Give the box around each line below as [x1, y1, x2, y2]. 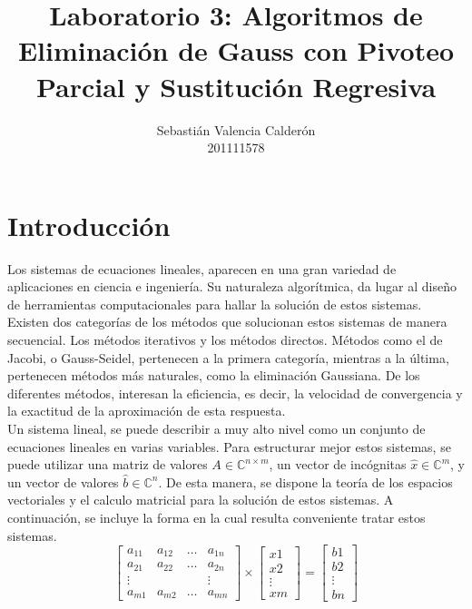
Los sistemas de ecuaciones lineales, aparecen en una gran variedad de [7, 259, 397, 278]
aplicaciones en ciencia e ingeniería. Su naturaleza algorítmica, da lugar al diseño [7, 277, 457, 296]
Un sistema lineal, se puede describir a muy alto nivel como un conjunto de [7, 418, 426, 437]
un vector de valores [7, 472, 119, 491]
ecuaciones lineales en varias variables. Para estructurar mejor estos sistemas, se [7, 437, 451, 456]
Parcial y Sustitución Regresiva [35, 67, 437, 104]
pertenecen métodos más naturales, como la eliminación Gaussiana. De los [7, 366, 420, 385]
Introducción [7, 206, 171, 243]
